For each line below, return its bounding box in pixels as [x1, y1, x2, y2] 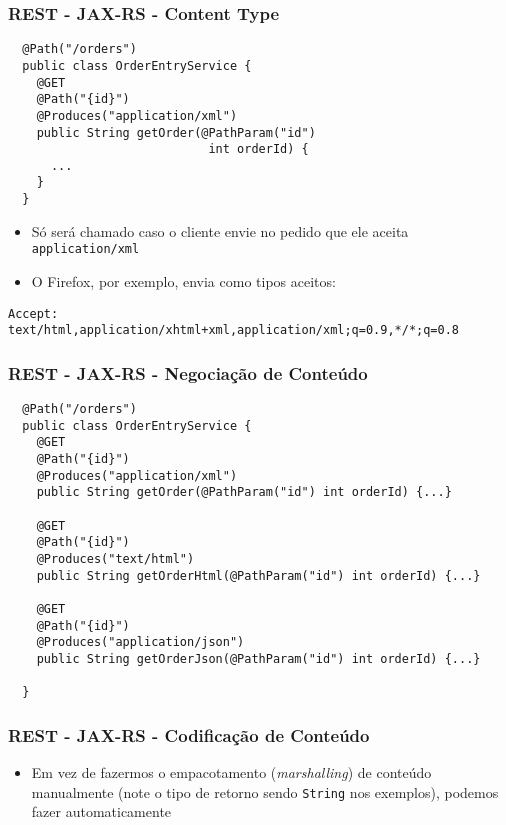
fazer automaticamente [31, 801, 172, 822]
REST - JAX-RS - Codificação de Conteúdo [8, 722, 370, 747]
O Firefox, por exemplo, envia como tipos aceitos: [31, 271, 336, 292]
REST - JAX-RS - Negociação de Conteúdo [8, 360, 368, 385]
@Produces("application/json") [36, 635, 245, 650]
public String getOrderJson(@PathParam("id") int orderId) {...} [36, 652, 481, 666]
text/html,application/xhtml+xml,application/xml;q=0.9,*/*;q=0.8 [8, 323, 460, 338]
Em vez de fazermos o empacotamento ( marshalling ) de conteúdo [31, 762, 432, 783]
